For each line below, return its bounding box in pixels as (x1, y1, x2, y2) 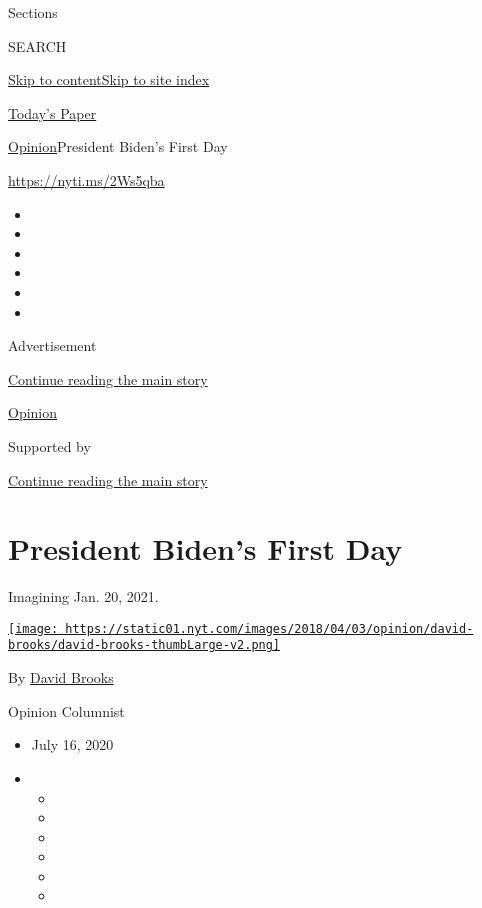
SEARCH (8, 35, 67, 56)
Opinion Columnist (8, 700, 125, 721)
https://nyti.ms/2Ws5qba (8, 169, 165, 190)
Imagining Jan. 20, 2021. (8, 586, 159, 607)
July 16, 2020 (31, 734, 114, 755)
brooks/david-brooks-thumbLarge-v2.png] (8, 638, 281, 653)
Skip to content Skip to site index (8, 69, 210, 90)
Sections (8, 2, 58, 22)
